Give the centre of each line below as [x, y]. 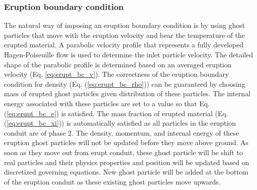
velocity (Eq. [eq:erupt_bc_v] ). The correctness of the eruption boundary [117, 74]
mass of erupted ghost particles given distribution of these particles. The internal [127, 94]
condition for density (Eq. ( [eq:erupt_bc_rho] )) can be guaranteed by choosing [125, 84]
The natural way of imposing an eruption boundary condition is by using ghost [125, 25]
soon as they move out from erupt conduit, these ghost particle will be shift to [124, 152]
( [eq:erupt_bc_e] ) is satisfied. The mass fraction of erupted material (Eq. [116, 113]
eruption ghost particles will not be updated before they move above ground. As [126, 142]
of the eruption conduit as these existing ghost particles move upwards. [112, 181]
